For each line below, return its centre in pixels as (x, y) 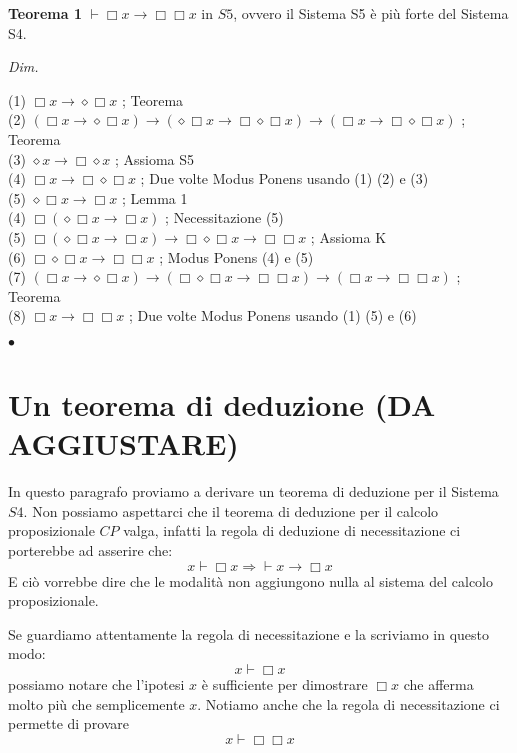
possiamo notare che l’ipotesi (96, 683)
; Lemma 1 (154, 197)
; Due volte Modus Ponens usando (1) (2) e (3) (284, 178)
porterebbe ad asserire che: (90, 550)
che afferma (438, 683)
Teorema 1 (45, 13)
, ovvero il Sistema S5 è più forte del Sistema (371, 13)
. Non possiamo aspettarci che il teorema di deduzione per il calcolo (231, 510)
